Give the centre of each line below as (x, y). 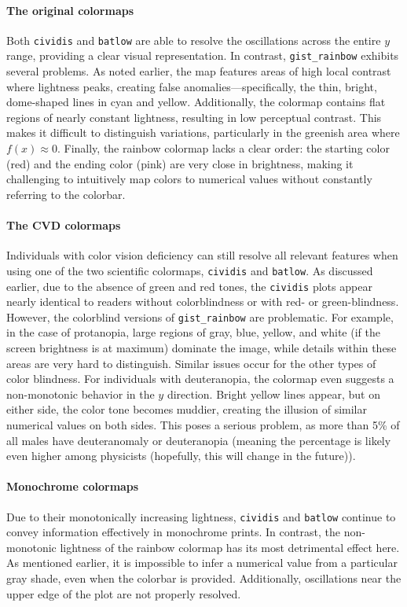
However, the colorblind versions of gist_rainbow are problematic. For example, (200, 316)
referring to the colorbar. (66, 194)
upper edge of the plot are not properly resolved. (124, 593)
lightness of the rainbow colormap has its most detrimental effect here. (230, 547)
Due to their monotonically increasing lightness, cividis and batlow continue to (201, 516)
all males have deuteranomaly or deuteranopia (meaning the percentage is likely (199, 440)
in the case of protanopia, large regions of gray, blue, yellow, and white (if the (193, 332)
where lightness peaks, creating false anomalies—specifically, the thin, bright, (192, 86)
